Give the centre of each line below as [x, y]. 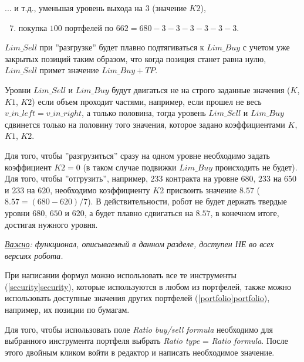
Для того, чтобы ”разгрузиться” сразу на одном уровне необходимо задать [137, 155]
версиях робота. [34, 255]
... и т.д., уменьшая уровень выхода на [74, 8]
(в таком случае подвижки [130, 167]
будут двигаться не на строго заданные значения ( [201, 89]
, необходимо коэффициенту [100, 189]
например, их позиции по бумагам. [67, 310]
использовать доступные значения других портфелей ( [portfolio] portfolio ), [137, 298]
